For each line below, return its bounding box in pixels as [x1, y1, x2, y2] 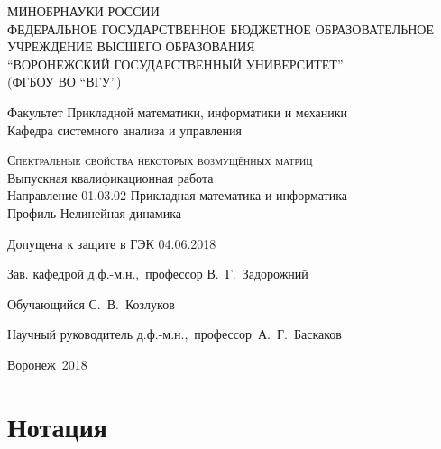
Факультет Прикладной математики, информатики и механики [7, 102, 347, 121]
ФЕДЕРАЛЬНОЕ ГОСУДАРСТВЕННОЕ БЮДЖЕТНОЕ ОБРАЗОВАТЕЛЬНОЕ [7, 19, 435, 38]
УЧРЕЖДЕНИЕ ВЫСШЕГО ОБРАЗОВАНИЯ [7, 37, 255, 56]
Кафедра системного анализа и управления [7, 120, 242, 139]
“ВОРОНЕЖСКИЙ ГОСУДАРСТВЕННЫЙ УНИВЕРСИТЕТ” [7, 54, 344, 73]
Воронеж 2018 [7, 354, 87, 373]
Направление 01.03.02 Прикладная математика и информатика [7, 186, 347, 205]
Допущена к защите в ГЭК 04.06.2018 [7, 234, 216, 252]
